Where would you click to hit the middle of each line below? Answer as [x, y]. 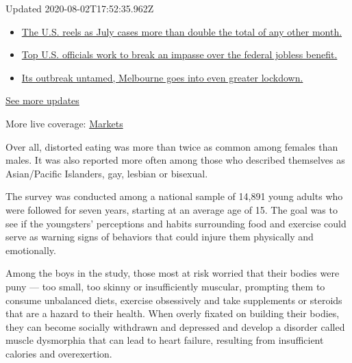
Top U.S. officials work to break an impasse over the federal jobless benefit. [179, 54]
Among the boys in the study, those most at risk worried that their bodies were [173, 273]
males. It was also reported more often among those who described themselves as [175, 160]
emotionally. [31, 250]
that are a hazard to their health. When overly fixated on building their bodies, [173, 313]
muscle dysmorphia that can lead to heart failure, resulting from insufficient [165, 340]
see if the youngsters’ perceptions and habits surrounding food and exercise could [176, 223]
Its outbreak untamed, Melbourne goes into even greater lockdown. [162, 77]
